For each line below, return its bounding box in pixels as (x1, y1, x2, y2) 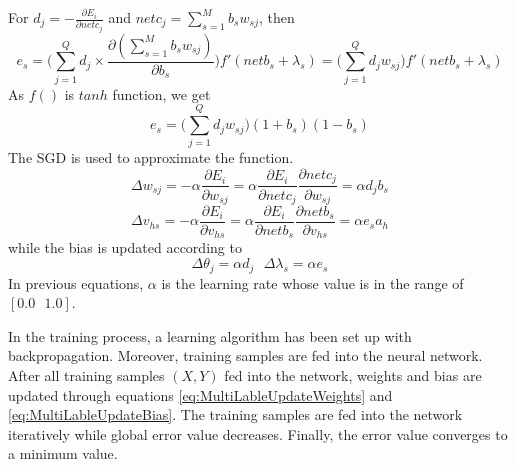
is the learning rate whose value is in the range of (161, 272, 464, 293)
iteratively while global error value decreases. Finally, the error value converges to (8, 423, 508, 444)
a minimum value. (8, 443, 118, 464)
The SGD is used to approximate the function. (8, 147, 294, 168)
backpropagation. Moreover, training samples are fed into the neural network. (8, 345, 483, 366)
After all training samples (8, 364, 165, 385)
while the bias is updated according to (8, 237, 242, 258)
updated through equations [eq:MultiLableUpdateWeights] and (8, 384, 393, 405)
